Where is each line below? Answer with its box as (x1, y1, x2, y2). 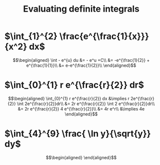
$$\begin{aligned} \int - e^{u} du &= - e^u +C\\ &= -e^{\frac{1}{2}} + (13, 57, 150, 63)
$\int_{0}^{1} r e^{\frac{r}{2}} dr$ (4, 79, 144, 91)
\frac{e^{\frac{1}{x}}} (59, 31, 149, 42)
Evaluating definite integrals (23, 3, 140, 15)
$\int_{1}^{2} (4, 31, 58, 42)
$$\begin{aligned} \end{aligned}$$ (45, 154, 117, 160)
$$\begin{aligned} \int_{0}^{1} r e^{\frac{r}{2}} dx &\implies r (8, 95, 130, 101)
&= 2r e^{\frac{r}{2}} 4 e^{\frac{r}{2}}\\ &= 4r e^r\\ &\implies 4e (18, 106, 145, 111)
